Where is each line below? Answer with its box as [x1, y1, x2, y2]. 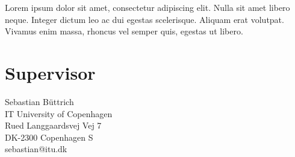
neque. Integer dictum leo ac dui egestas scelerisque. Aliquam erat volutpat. [5, 13, 284, 25]
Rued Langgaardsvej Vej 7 [5, 119, 102, 132]
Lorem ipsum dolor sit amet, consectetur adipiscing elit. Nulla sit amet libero [5, 1, 290, 13]
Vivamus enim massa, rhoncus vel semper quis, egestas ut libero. [5, 25, 243, 37]
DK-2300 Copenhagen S [5, 130, 93, 143]
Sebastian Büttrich [5, 95, 74, 107]
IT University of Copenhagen [5, 107, 113, 120]
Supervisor [5, 60, 96, 85]
